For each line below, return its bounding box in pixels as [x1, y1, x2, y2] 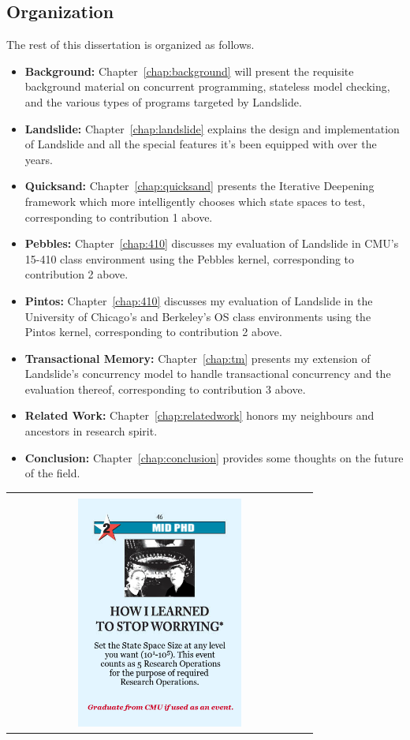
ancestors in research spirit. [24, 423, 158, 439]
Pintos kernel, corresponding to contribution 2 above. [24, 323, 282, 340]
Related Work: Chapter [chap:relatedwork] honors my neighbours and [24, 407, 375, 424]
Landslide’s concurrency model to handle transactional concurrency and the [24, 365, 391, 382]
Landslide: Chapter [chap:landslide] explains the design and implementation [24, 120, 400, 136]
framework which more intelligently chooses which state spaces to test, [24, 192, 366, 209]
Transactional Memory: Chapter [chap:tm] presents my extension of [24, 349, 371, 366]
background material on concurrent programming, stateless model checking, [24, 78, 390, 95]
